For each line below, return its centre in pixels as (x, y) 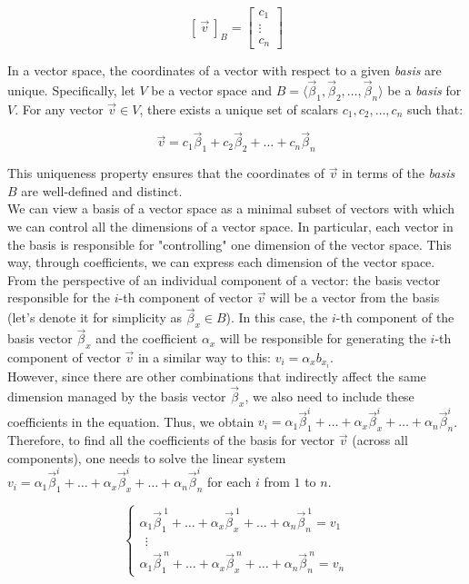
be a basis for (424, 89)
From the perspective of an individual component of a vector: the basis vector (224, 279)
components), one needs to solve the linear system (147, 457)
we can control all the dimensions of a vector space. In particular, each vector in (230, 226)
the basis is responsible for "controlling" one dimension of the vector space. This (230, 244)
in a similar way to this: (204, 357)
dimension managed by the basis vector (117, 396)
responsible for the (59, 297)
